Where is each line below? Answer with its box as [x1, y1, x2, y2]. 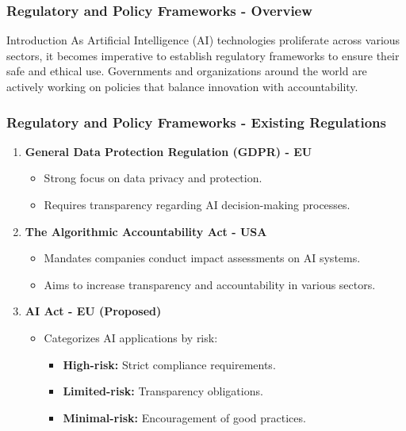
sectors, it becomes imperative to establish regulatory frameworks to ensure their [6, 47, 400, 63]
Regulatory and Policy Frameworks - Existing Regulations [6, 112, 386, 132]
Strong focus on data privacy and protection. [44, 170, 262, 186]
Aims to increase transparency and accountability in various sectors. [44, 276, 376, 292]
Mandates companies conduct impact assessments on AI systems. [44, 250, 361, 266]
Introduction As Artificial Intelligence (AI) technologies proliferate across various [6, 32, 400, 48]
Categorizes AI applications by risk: [44, 329, 218, 345]
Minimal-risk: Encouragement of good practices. [63, 409, 306, 425]
